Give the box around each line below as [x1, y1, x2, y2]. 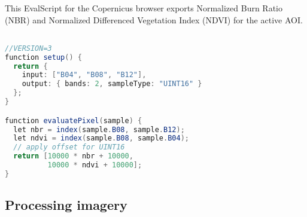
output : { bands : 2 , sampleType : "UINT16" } [22, 80, 202, 88]
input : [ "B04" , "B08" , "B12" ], [22, 71, 147, 80]
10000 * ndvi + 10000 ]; [47, 161, 142, 169]
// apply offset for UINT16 [13, 143, 125, 152]
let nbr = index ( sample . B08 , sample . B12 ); [13, 125, 185, 134]
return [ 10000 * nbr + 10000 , [13, 152, 133, 161]
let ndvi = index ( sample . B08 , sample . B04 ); [13, 134, 189, 143]
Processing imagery [5, 195, 127, 214]
